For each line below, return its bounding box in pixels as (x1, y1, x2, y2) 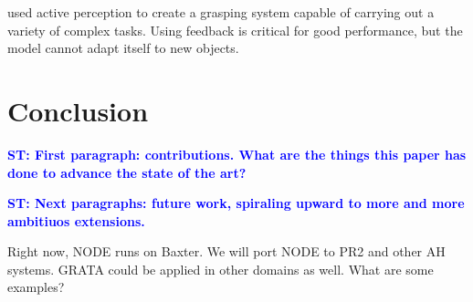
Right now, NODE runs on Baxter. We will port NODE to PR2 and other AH (7, 242, 446, 261)
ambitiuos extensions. (7, 211, 145, 230)
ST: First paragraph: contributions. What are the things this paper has (7, 144, 467, 163)
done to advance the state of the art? (7, 162, 247, 182)
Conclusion (7, 91, 149, 129)
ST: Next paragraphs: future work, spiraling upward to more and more (7, 193, 465, 213)
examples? (7, 277, 65, 297)
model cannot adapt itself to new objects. (7, 38, 239, 57)
